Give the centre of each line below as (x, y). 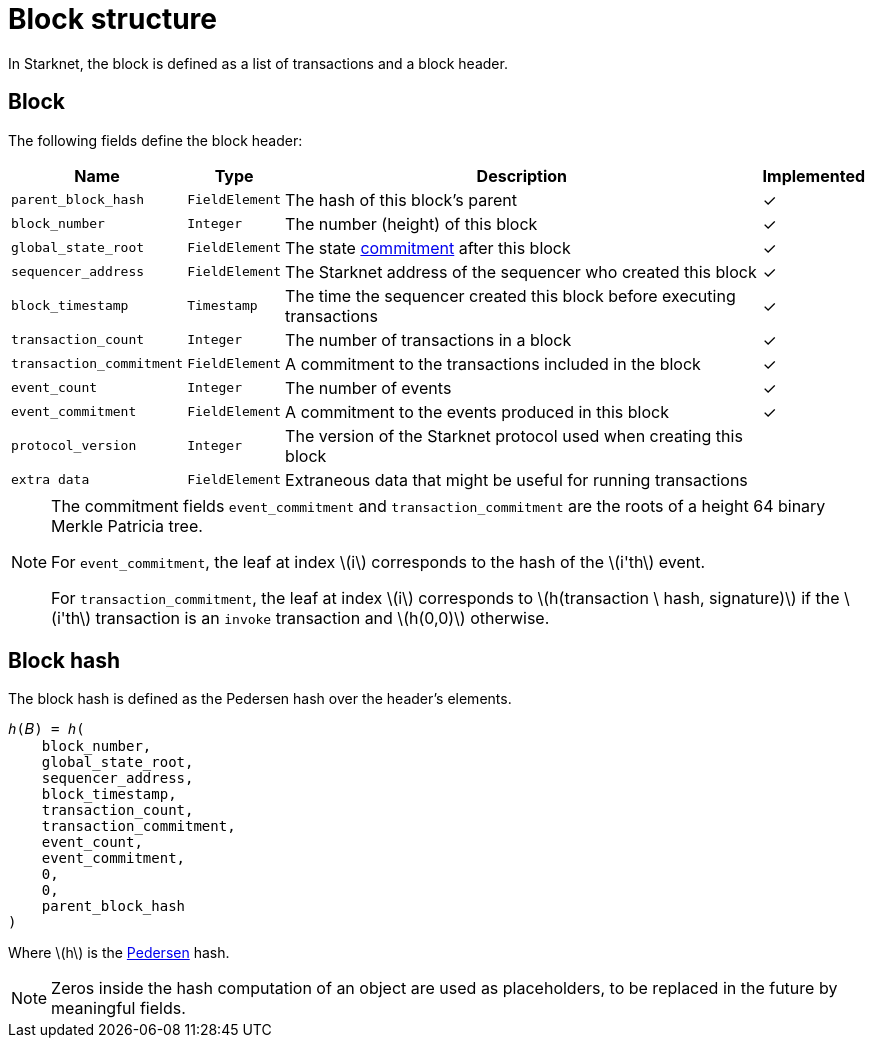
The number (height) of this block (411, 223)
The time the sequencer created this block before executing (510, 295)
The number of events (368, 387)
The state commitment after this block (428, 247)
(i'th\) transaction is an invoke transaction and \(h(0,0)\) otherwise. (300, 617)
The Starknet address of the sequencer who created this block (521, 271)
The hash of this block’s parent (401, 199)
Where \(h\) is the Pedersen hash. (119, 953)
